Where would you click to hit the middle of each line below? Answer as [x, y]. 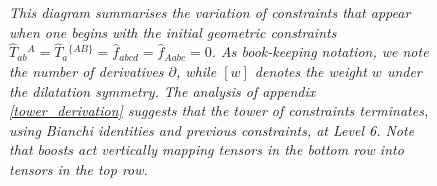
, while [196, 71]
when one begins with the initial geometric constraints [173, 31]
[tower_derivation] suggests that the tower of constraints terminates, [219, 110]
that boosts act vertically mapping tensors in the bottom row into [206, 149]
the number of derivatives [86, 71]
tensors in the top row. [78, 168]
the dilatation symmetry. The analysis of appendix [162, 90]
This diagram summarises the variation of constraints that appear [210, 12]
